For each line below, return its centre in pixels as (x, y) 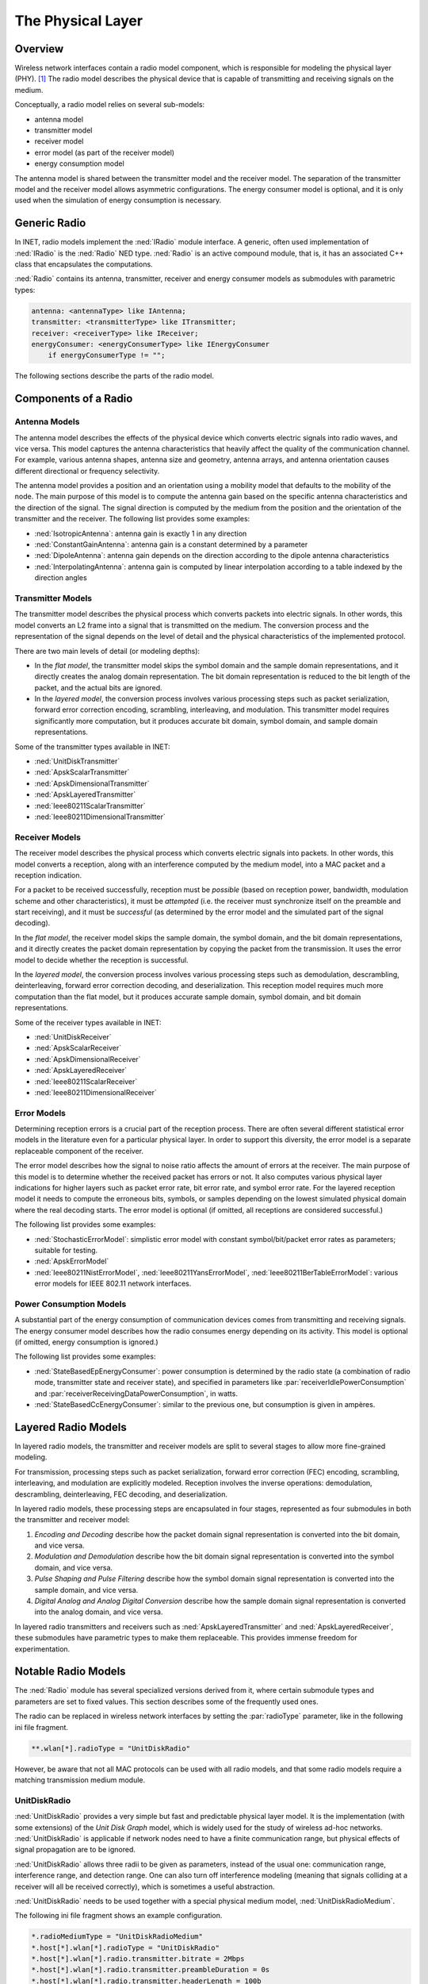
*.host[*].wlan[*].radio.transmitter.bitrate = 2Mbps (138, 1959)
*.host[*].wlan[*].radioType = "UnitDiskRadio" (125, 1947)
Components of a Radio (74, 399)
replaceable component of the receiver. (79, 1151)
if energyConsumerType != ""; (107, 356)
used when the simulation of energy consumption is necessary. (118, 200)
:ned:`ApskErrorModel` (72, 1261)
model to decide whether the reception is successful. (102, 959)
